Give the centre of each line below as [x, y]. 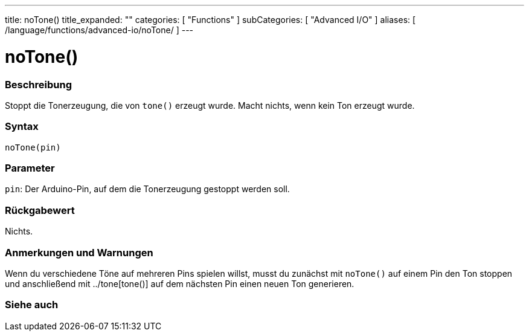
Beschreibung [39, 84]
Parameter [30, 168]
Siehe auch [32, 305]
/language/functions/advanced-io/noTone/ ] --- [99, 30]
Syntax [22, 127]
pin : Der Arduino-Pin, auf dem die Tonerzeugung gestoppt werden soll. [147, 189]
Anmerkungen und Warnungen [79, 252]
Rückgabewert [40, 210]
